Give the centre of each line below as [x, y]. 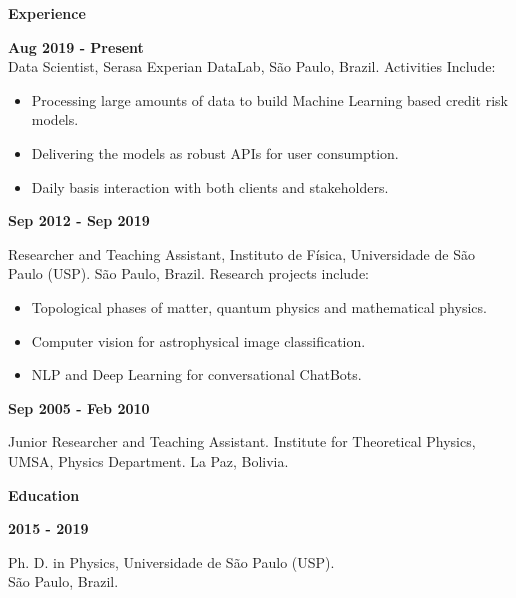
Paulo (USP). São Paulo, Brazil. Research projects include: [188, 273]
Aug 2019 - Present [76, 46]
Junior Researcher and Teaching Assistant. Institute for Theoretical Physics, [242, 441]
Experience [47, 13]
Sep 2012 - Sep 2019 [79, 220]
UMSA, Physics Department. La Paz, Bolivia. [148, 460]
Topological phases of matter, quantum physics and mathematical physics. [259, 306]
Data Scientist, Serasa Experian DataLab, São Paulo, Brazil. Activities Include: [252, 66]
